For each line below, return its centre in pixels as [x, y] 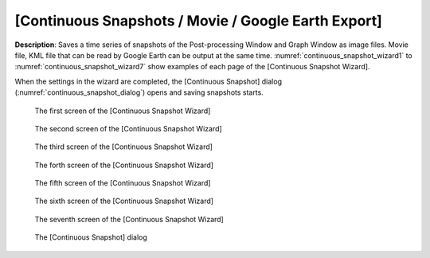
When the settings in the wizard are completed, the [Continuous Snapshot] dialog [149, 81]
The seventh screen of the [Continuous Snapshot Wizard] [129, 219]
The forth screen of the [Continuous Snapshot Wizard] [124, 165]
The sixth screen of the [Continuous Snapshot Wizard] [124, 201]
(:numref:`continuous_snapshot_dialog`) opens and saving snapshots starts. [139, 92]
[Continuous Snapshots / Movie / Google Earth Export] [198, 21]
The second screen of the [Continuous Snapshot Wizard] [128, 128]
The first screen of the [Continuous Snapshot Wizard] [123, 111]
